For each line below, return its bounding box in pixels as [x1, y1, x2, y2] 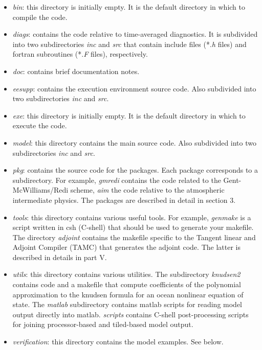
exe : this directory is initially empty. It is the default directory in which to [12, 110, 246, 121]
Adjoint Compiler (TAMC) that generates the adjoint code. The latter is [12, 242, 241, 252]
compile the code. [12, 11, 68, 22]
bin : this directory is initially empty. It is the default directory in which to [12, 2, 245, 12]
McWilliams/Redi [12, 184, 69, 195]
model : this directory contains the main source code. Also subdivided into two [12, 137, 256, 148]
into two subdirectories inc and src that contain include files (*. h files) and [12, 38, 247, 49]
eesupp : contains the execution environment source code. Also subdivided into [12, 83, 256, 94]
